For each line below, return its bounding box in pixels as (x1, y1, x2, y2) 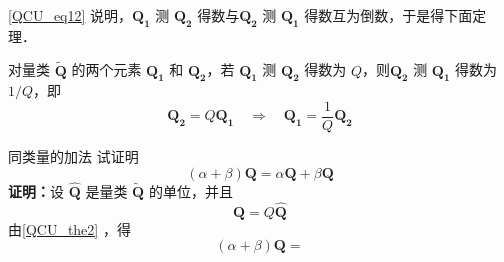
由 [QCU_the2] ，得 (8, 218, 131, 239)
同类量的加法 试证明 (8, 146, 139, 167)
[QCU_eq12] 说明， (8, 5, 133, 25)
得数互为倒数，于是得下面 (304, 5, 473, 25)
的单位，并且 (148, 180, 233, 201)
